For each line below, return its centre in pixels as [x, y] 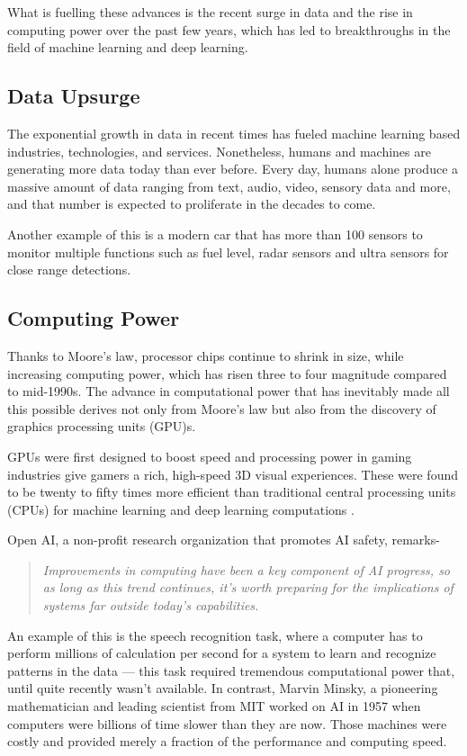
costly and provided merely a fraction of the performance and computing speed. [227, 741]
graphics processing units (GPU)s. [102, 426]
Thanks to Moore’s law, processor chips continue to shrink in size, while [206, 355]
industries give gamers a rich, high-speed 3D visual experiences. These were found [233, 474]
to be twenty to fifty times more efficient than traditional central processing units [232, 492]
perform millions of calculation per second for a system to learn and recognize [222, 653]
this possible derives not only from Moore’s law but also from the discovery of [222, 408]
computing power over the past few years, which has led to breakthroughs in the [229, 29]
